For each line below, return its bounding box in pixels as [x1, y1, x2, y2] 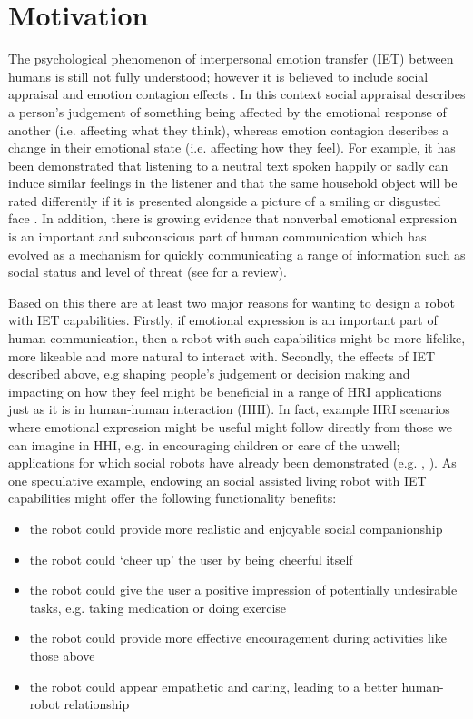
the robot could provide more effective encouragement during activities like [29, 628, 447, 647]
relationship [64, 694, 130, 714]
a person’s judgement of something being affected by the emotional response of [8, 102, 447, 121]
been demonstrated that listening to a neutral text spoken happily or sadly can [8, 155, 448, 174]
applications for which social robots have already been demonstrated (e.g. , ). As [8, 453, 457, 472]
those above [29, 645, 95, 665]
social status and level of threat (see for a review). [8, 262, 287, 281]
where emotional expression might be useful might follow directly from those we [8, 418, 452, 436]
